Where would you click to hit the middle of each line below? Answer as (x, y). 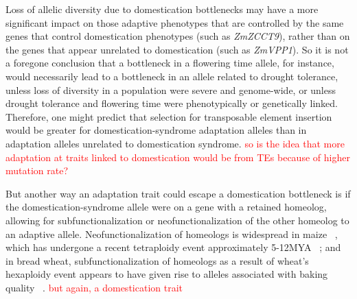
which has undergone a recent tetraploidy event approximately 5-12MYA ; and (173, 247)
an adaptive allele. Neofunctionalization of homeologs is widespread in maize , (172, 234)
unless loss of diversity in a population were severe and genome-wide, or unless (171, 89)
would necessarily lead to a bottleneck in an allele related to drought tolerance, (172, 76)
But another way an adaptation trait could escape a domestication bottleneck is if (178, 193)
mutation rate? (37, 170)
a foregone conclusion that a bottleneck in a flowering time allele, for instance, (170, 63)
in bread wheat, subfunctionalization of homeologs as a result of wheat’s (157, 260)
